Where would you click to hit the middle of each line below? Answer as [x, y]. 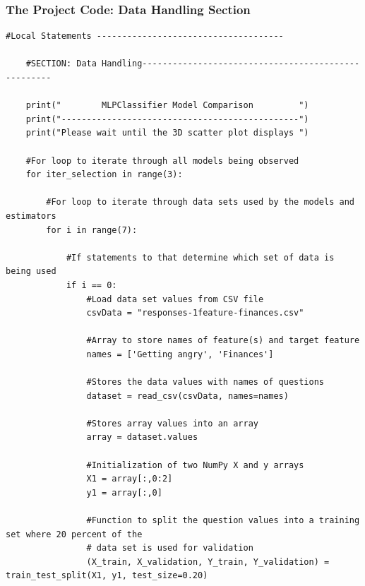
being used [31, 271]
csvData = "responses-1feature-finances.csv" [195, 313]
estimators [31, 216]
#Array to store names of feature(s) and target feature [223, 341]
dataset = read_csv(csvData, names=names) [187, 396]
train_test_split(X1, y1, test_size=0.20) [107, 576]
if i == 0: [91, 285]
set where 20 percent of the [74, 534]
